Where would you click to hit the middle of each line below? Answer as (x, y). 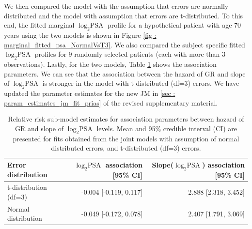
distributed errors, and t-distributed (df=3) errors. (126, 148)
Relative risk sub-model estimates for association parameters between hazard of (126, 119)
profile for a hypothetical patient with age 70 (174, 25)
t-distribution (27, 187)
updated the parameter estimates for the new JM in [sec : (90, 93)
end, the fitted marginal (39, 25)
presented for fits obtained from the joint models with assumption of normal (126, 138)
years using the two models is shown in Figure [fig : (80, 35)
